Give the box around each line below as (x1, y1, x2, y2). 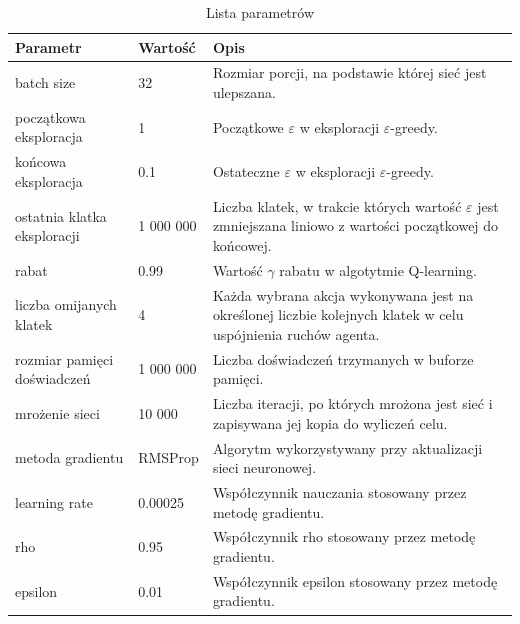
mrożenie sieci (15, 402, 100, 423)
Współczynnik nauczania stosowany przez (212, 481, 467, 502)
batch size (15, 72, 76, 93)
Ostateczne (212, 161, 280, 182)
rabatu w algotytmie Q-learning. (279, 259, 478, 280)
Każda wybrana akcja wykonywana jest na (212, 284, 474, 305)
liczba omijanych (15, 294, 117, 315)
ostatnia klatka (15, 205, 107, 226)
